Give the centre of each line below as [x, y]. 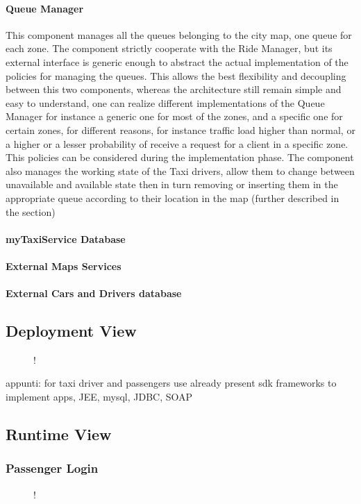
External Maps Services [64, 266]
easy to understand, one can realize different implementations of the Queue [165, 102]
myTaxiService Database [66, 238]
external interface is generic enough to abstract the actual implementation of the [177, 61]
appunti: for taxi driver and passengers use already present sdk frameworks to [171, 383]
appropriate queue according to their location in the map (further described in [173, 198]
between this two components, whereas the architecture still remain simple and [174, 89]
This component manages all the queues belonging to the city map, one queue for [179, 34]
